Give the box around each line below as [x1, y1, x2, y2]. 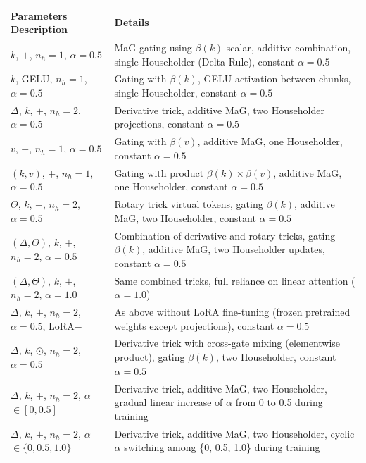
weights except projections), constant [114, 318, 274, 333]
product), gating [114, 350, 185, 364]
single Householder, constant [114, 85, 238, 99]
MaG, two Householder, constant [114, 210, 256, 225]
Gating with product [114, 165, 204, 180]
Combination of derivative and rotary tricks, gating [114, 228, 336, 242]
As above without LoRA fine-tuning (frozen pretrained [114, 304, 351, 319]
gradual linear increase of [114, 395, 223, 409]
